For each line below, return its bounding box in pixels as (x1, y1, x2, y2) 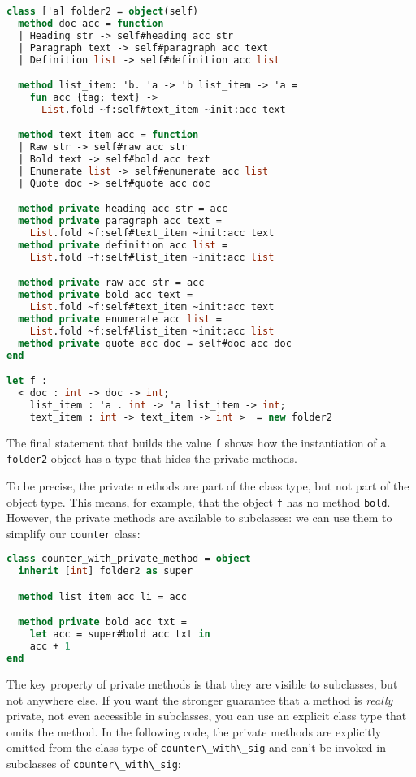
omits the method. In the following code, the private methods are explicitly (6, 723, 382, 740)
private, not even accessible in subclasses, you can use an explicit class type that (6, 707, 407, 724)
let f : (6, 375, 48, 387)
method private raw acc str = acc (18, 277, 205, 289)
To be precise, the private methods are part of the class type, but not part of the (6, 477, 409, 494)
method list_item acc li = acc (18, 590, 187, 602)
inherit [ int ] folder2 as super (18, 565, 193, 577)
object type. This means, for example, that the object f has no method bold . (6, 493, 391, 510)
